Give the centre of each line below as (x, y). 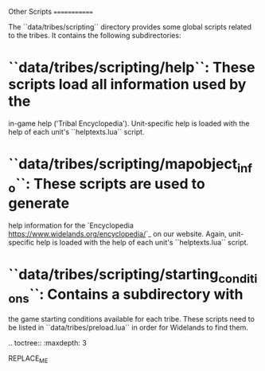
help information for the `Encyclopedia (71, 225)
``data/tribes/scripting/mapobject (123, 164)
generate (39, 203)
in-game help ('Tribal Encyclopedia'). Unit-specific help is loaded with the (129, 123)
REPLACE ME (28, 359)
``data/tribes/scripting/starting (113, 275)
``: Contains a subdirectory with (136, 294)
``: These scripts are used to (110, 184)
